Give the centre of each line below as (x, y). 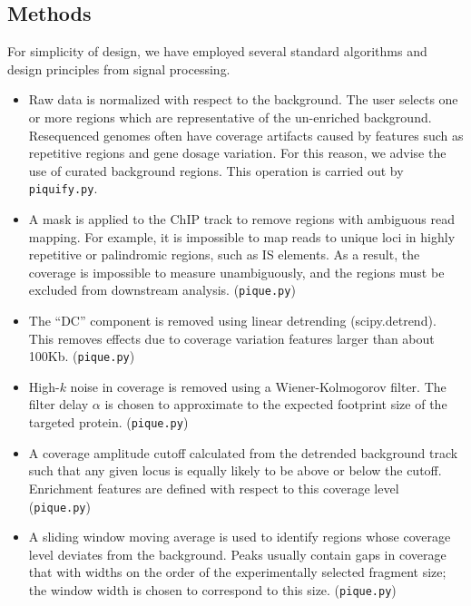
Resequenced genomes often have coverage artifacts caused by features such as (246, 135)
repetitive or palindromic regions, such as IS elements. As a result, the (224, 254)
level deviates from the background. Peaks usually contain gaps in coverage (237, 554)
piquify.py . (63, 188)
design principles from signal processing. (119, 68)
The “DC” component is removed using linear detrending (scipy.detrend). (232, 321)
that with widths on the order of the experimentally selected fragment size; (237, 572)
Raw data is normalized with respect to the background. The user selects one (243, 99)
